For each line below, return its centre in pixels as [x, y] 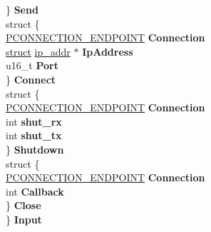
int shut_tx [34, 135]
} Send [22, 9]
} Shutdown [35, 149]
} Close [24, 205]
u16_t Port [32, 65]
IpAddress [108, 51]
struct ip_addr [38, 51]
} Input [24, 219]
